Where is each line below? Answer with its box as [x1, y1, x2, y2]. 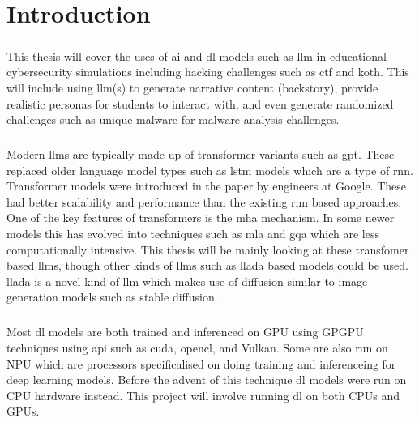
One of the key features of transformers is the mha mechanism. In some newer [6, 209, 395, 226]
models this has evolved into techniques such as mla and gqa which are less [6, 225, 379, 242]
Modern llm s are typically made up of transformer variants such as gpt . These [6, 146, 395, 163]
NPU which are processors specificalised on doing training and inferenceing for [6, 355, 396, 372]
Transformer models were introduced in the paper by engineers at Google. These [6, 177, 407, 194]
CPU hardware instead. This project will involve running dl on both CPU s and [6, 386, 400, 403]
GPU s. [6, 403, 40, 420]
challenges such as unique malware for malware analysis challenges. [6, 111, 340, 128]
